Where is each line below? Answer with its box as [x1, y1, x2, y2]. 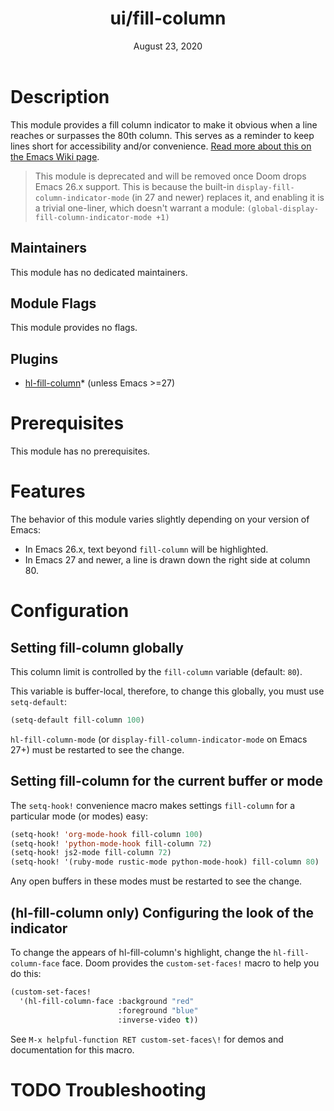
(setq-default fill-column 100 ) [10, 715, 145, 725]
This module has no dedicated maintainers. [10, 266, 188, 278]
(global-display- [246, 203, 320, 214]
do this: [10, 968, 42, 979]
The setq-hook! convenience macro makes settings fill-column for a [10, 799, 296, 811]
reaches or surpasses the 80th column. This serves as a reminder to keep [10, 129, 315, 141]
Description [10, 85, 110, 108]
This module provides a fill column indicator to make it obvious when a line [10, 118, 318, 131]
